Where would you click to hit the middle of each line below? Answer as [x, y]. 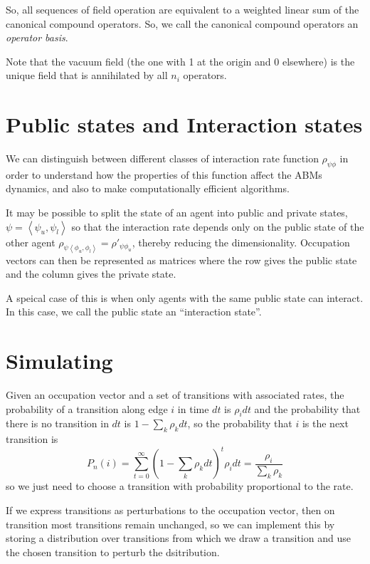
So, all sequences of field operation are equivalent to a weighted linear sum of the [183, 9]
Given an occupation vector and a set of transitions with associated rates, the [175, 395]
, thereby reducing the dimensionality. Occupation [241, 242]
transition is [32, 439]
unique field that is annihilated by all [87, 75]
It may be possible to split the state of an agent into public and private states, [177, 213]
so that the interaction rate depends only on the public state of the [218, 226]
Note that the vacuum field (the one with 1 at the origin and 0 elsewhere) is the [180, 61]
